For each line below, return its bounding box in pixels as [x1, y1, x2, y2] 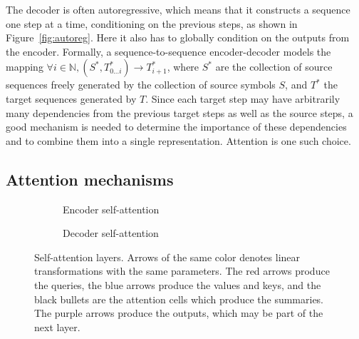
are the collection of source [215, 59, 333, 74]
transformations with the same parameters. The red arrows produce [34, 263, 330, 278]
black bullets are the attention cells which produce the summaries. [34, 291, 324, 306]
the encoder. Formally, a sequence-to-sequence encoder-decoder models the [6, 44, 331, 59]
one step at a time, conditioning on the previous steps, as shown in [6, 16, 298, 31]
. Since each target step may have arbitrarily [145, 91, 340, 106]
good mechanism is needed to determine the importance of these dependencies [6, 119, 347, 134]
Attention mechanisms [6, 168, 174, 190]
